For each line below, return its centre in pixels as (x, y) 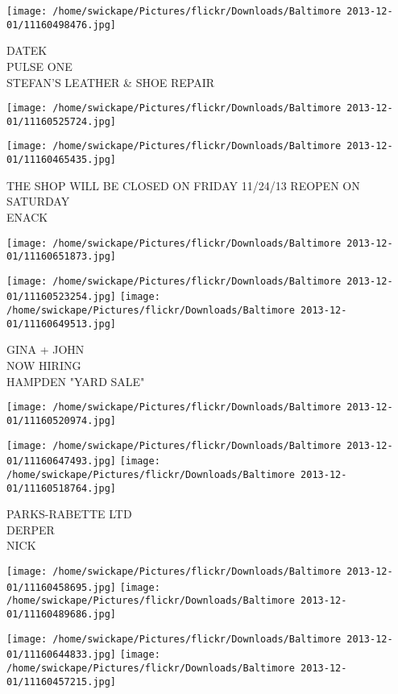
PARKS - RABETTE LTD (69, 514)
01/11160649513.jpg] (62, 324)
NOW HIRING (44, 366)
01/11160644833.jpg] (62, 655)
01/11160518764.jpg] (62, 488)
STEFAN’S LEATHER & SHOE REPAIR (111, 82)
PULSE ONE (39, 66)
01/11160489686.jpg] (62, 614)
